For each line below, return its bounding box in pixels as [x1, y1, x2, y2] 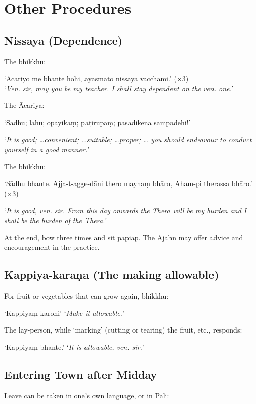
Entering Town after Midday [4, 366, 157, 382]
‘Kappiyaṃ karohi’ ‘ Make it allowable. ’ [4, 307, 124, 318]
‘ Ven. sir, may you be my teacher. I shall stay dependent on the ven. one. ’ [4, 83, 234, 93]
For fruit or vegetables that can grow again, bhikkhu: [4, 290, 169, 301]
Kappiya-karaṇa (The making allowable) [4, 267, 219, 282]
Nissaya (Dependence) [4, 32, 123, 48]
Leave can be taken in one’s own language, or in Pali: [4, 390, 169, 400]
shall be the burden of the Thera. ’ [4, 215, 107, 226]
